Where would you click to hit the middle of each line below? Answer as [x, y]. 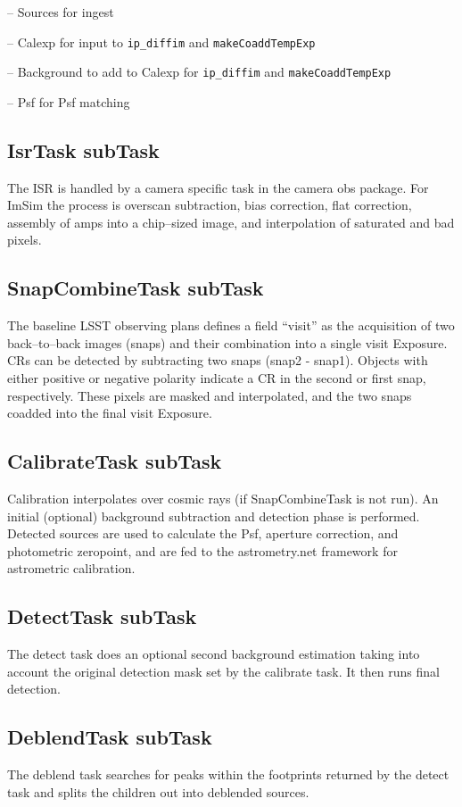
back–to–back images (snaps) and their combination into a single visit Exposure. [227, 342]
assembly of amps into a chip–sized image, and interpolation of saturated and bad [231, 222]
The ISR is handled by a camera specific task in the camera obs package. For [218, 187]
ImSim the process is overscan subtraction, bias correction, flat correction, [210, 205]
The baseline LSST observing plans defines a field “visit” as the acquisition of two [231, 325]
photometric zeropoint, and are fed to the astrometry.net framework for [202, 550]
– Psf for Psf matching [69, 101]
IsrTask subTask [83, 150]
